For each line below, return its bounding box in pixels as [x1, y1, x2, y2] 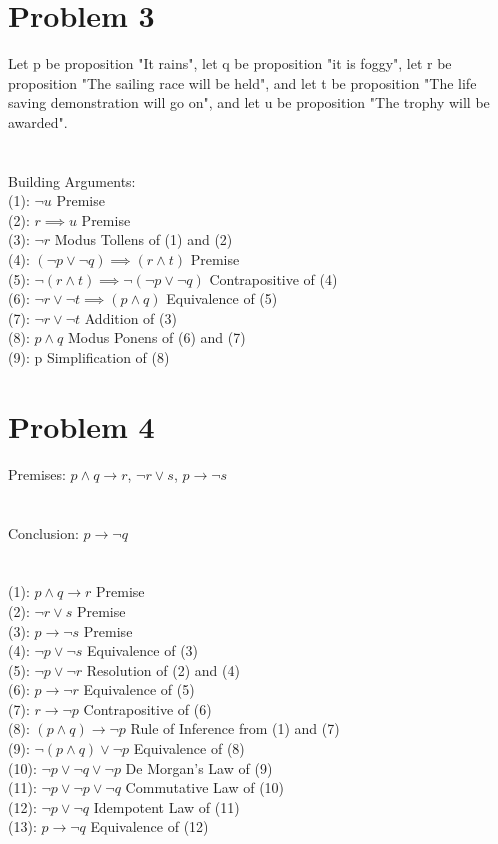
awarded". [8, 111, 68, 132]
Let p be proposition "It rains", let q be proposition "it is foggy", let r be [8, 53, 452, 74]
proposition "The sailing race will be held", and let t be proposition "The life [8, 72, 477, 93]
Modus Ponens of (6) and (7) [67, 327, 246, 348]
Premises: [8, 463, 66, 484]
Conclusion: [8, 522, 79, 543]
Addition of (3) [84, 307, 177, 328]
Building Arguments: [8, 170, 136, 191]
